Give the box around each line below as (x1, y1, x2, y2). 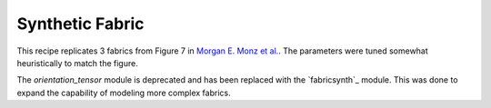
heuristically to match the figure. (16, 57, 138, 68)
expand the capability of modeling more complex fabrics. (16, 87, 231, 98)
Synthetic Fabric (16, 14, 145, 34)
